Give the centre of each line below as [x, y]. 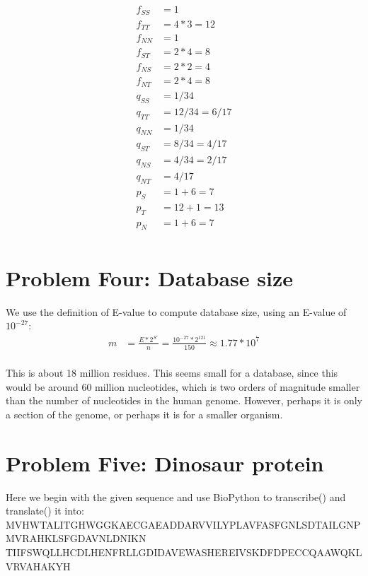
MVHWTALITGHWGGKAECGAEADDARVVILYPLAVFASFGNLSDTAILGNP [183, 524]
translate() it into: [45, 511]
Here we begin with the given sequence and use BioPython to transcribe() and [176, 496]
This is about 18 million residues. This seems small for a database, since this [172, 373]
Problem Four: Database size [149, 277]
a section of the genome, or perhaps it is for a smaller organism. [144, 414]
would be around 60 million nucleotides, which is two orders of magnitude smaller [183, 386]
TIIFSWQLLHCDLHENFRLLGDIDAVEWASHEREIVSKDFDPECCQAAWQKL [184, 552]
